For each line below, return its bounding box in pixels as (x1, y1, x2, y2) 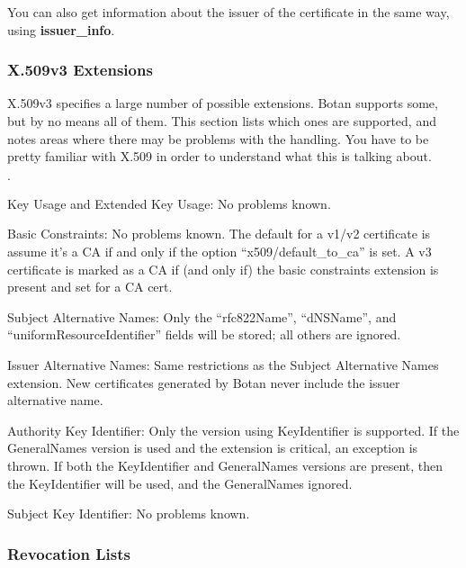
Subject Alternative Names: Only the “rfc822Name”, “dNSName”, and (7, 307, 397, 326)
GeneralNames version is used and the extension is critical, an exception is (7, 438, 418, 457)
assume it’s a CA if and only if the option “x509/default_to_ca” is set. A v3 (7, 241, 432, 260)
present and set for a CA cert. (7, 277, 173, 296)
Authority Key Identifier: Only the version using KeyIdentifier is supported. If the (7, 420, 460, 439)
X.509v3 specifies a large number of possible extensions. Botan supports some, (7, 94, 438, 113)
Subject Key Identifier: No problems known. (7, 504, 250, 523)
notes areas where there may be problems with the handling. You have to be (7, 129, 429, 148)
